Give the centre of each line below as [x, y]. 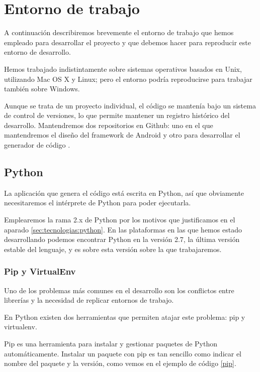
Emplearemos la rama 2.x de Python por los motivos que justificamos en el [120, 220]
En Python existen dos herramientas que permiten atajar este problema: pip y [125, 317]
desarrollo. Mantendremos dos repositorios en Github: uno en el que [109, 125]
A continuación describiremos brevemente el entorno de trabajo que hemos [119, 32]
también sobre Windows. [42, 89]
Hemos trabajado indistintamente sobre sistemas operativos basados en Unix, [123, 69]
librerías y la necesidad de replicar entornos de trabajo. [89, 300]
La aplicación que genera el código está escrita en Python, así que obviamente [124, 193]
